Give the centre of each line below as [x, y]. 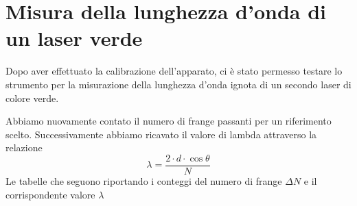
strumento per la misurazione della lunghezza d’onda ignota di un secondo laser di [178, 84]
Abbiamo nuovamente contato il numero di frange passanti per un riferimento [169, 121]
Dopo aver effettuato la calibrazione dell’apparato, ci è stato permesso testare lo [174, 71]
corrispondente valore [50, 194]
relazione [24, 147]
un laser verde [74, 38]
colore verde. [32, 98]
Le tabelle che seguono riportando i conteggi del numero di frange [144, 180]
